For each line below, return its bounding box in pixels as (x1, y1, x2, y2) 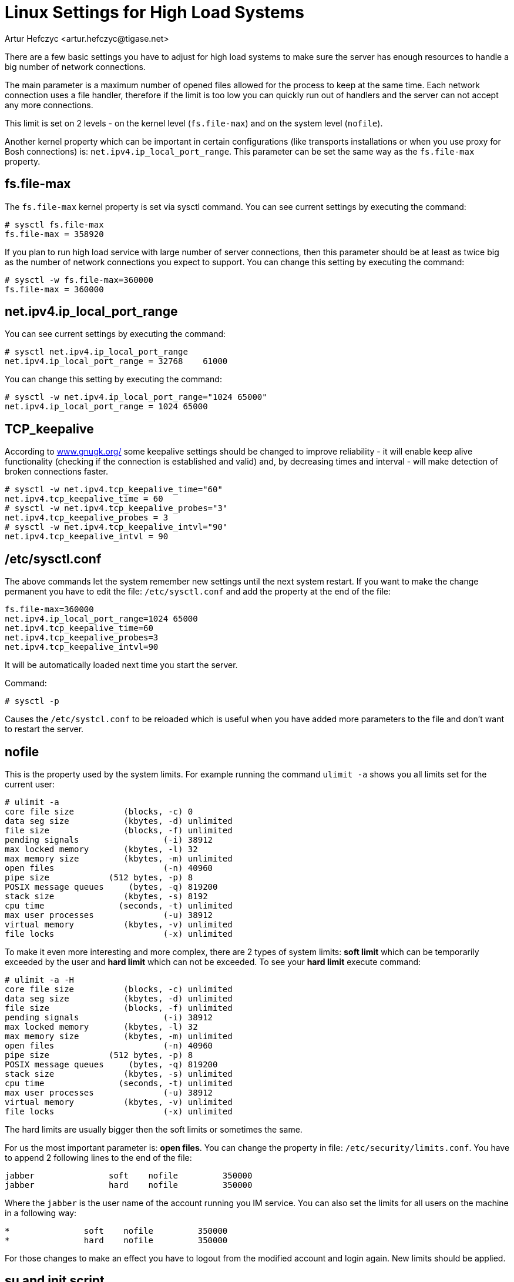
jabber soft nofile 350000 (5, 1170, 253, 1180)
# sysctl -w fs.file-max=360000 (5, 275, 153, 285)
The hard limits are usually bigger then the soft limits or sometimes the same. (5, 1124, 303, 1134)
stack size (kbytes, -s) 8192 (5, 891, 208, 901)
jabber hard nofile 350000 (5, 1180, 253, 1190)
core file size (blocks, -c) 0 (5, 806, 193, 816)
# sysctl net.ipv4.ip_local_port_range (5, 347, 188, 357)
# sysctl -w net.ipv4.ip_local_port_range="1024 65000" (5, 392, 267, 402)
